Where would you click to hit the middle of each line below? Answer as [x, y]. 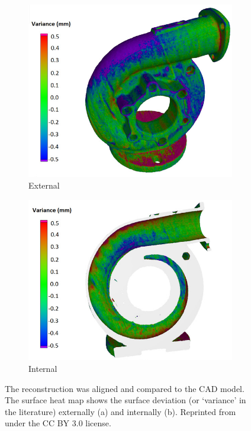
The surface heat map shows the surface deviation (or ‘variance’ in [125, 400]
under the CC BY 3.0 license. [58, 423]
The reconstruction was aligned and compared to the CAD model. [125, 388]
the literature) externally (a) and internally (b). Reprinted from [120, 411]
